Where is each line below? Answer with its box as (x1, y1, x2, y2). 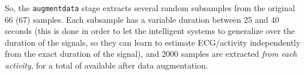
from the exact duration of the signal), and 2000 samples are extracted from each (5, 47, 297, 60)
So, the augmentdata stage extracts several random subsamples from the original (5, 2, 295, 13)
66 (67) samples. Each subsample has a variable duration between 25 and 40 (5, 13, 279, 25)
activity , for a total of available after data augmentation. (5, 59, 208, 71)
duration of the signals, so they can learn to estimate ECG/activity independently (5, 36, 301, 48)
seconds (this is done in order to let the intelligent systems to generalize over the (5, 25, 295, 37)
